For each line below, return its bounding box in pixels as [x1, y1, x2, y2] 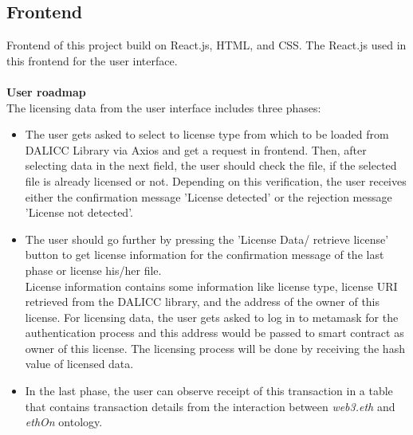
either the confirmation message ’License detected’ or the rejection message [25, 188, 392, 205]
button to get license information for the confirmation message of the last [25, 246, 384, 263]
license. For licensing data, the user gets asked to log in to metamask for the [25, 308, 399, 325]
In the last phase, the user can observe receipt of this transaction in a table [25, 382, 393, 399]
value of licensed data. [25, 355, 134, 372]
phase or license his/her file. [25, 261, 162, 278]
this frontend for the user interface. [6, 52, 178, 69]
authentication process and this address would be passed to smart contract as [25, 324, 404, 341]
